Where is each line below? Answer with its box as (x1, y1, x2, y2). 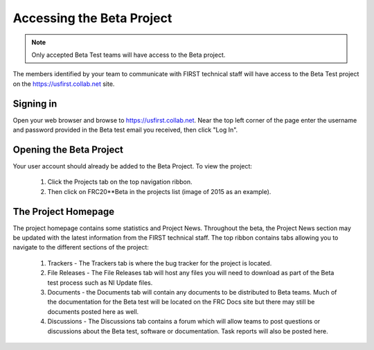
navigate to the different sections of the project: (12, 243, 149, 252)
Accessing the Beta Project (12, 10, 172, 26)
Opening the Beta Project (12, 143, 124, 155)
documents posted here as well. (47, 307, 139, 315)
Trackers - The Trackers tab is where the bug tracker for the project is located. (47, 259, 272, 267)
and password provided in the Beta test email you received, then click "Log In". (12, 125, 238, 134)
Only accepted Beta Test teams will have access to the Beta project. (31, 51, 226, 59)
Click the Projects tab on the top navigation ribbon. (47, 177, 193, 186)
